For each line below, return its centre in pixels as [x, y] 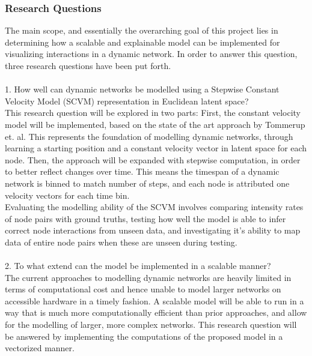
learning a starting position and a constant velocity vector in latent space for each [156, 148]
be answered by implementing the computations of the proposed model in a [144, 336]
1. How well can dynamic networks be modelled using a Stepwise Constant [142, 89]
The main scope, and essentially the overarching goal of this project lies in [142, 30]
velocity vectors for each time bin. [67, 195]
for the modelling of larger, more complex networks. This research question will [151, 324]
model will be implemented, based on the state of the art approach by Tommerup [155, 124]
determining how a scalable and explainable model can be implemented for [142, 42]
